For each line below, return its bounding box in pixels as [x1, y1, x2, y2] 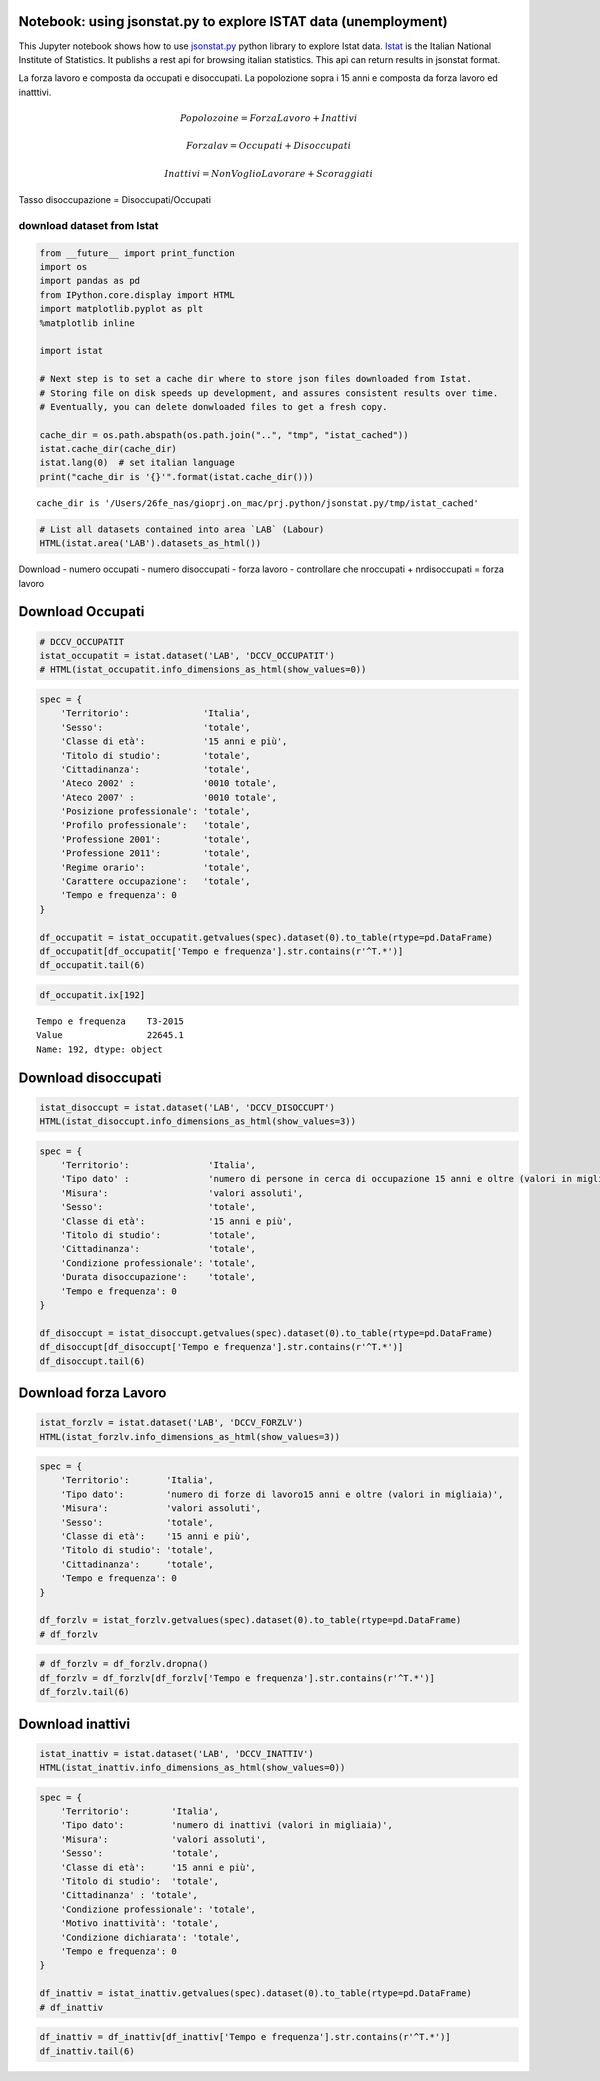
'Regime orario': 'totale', [60, 861, 251, 873]
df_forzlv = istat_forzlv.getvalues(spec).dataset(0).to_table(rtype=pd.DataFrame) [39, 1615, 462, 1626]
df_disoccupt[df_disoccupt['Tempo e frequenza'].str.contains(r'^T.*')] [39, 1341, 404, 1353]
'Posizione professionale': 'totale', [60, 806, 251, 817]
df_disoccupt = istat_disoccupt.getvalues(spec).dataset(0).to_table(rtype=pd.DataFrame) [39, 1327, 494, 1339]
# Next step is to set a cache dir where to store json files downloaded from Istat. [39, 373, 472, 385]
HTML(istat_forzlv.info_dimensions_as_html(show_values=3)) [39, 1431, 341, 1442]
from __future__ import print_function [39, 247, 235, 259]
